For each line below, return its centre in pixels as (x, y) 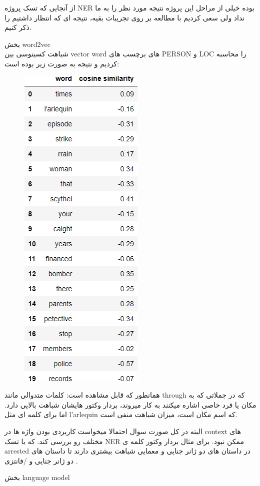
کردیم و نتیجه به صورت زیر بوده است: (62, 63)
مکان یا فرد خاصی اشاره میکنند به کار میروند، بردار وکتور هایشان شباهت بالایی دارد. (130, 404)
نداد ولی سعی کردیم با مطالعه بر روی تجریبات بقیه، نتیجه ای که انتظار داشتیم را (125, 17)
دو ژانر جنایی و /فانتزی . (41, 460)
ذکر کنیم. (18, 27)
